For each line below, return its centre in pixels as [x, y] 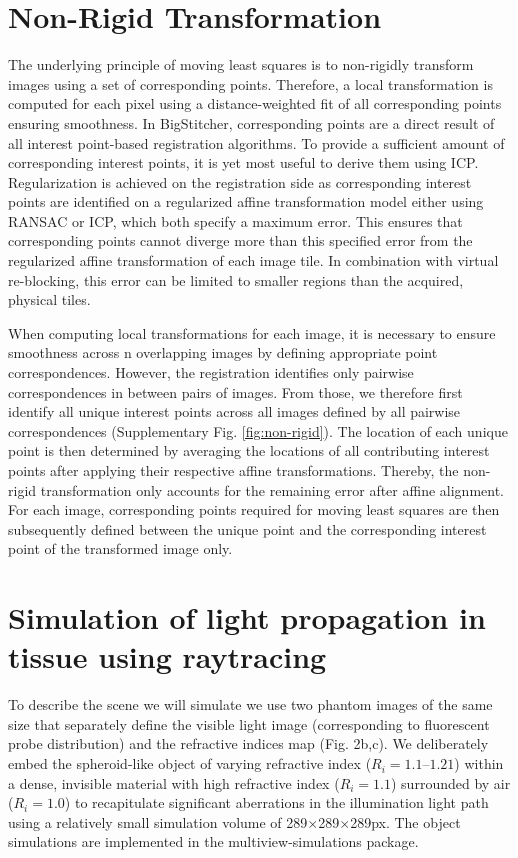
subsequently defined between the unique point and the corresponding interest [247, 528]
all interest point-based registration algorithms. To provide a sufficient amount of [256, 142]
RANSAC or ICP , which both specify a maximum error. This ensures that [235, 220]
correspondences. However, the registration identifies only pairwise [211, 372]
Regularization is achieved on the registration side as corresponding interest [240, 181]
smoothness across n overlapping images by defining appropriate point [223, 352]
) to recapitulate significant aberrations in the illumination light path [276, 802]
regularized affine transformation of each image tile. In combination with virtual [253, 260]
